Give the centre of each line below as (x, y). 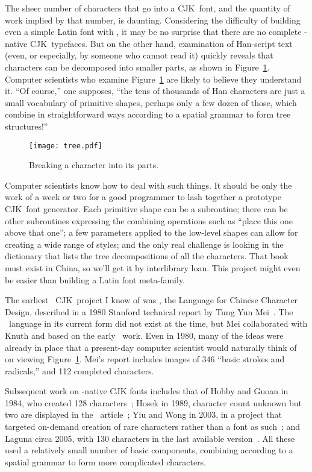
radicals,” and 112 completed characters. (80, 370)
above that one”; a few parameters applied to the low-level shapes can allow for (151, 232)
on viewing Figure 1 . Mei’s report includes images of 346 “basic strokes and (145, 359)
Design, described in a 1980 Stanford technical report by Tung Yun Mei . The (149, 311)
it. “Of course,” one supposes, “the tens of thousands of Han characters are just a (155, 91)
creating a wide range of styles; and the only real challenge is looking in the (144, 244)
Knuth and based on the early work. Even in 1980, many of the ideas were (144, 335)
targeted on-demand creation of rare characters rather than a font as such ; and (153, 426)
